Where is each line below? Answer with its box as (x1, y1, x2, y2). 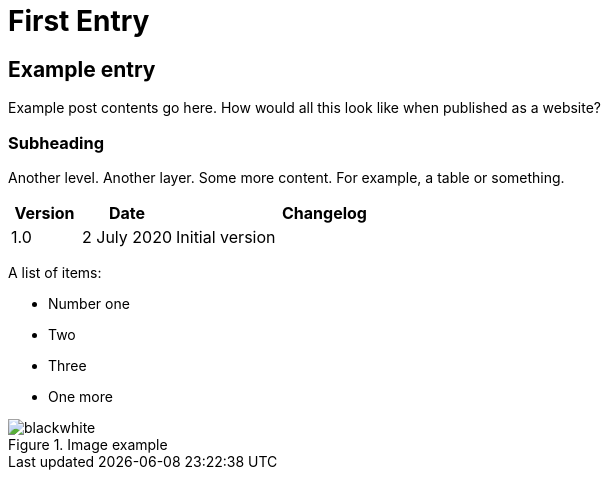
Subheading (8, 132, 105, 153)
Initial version (176, 226, 276, 247)
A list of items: (8, 263, 102, 281)
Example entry (8, 56, 156, 82)
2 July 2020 (82, 226, 172, 247)
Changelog (282, 202, 367, 223)
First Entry (8, 4, 150, 38)
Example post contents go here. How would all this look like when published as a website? (8, 99, 602, 117)
